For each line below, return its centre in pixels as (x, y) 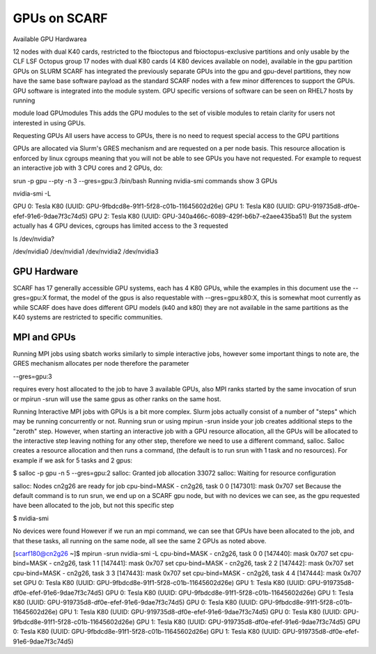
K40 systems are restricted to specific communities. (88, 318)
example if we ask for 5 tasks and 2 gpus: (72, 460)
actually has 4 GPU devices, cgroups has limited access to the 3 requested (120, 226)
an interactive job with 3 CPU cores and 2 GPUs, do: (88, 168)
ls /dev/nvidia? (34, 239)
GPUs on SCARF (60, 18)
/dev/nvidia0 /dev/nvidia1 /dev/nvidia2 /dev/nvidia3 (86, 251)
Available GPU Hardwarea (50, 39)
